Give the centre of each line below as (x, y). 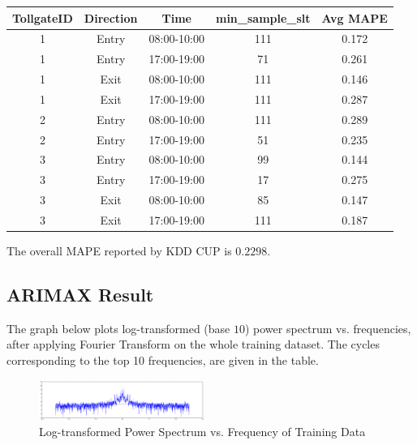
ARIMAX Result (80, 295)
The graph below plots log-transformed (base (118, 328)
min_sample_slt (263, 17)
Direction (111, 17)
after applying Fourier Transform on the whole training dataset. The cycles (193, 344)
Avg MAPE (355, 17)
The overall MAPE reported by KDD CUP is (119, 251)
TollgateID (43, 17)
